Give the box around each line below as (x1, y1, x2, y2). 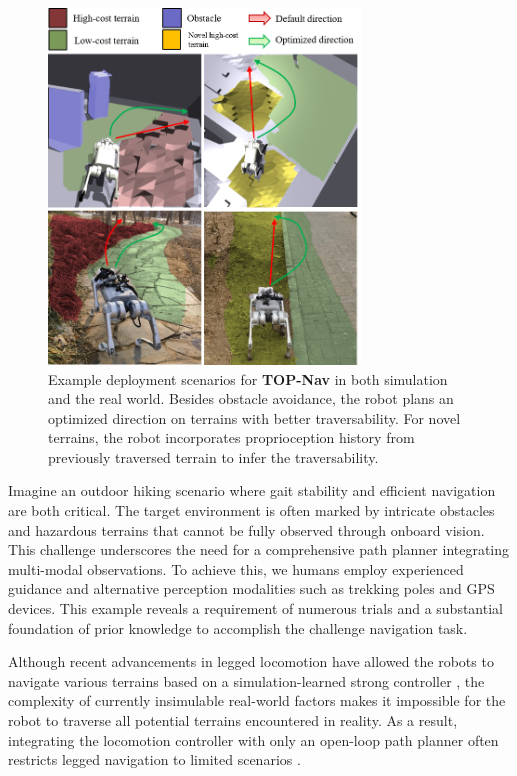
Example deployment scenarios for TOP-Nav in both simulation (48, 368, 448, 389)
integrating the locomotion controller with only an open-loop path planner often (8, 729, 499, 750)
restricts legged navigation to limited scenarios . (8, 749, 301, 770)
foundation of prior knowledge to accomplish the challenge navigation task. (8, 617, 468, 638)
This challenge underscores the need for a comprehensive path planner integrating (8, 539, 510, 560)
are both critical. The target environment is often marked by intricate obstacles (8, 500, 495, 521)
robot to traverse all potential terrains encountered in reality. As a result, (8, 710, 458, 730)
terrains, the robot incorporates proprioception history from (48, 427, 415, 448)
